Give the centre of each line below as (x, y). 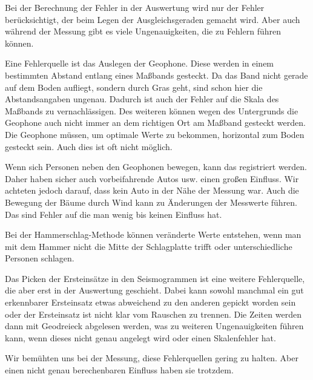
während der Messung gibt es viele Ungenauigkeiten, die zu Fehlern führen (143, 31)
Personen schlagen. (40, 258)
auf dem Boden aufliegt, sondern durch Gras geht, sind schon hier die (134, 87)
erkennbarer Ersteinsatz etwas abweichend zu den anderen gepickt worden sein (150, 302)
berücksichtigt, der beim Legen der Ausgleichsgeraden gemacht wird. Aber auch (153, 19)
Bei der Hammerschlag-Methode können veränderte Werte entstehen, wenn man (153, 234)
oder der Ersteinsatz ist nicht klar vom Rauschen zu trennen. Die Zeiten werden (153, 314)
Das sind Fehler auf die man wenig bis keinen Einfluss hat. (114, 214)
